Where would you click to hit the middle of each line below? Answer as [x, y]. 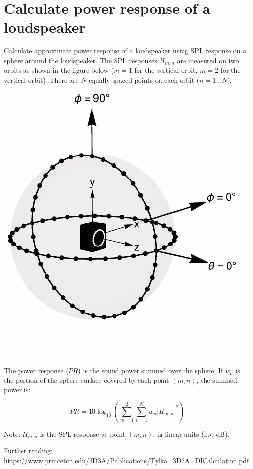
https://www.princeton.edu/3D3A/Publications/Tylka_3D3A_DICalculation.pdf [126, 460]
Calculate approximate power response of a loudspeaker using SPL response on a [125, 51]
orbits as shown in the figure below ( [59, 70]
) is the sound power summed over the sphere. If [150, 370]
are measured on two [208, 60]
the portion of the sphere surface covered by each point [87, 380]
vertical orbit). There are [41, 79]
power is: [17, 390]
